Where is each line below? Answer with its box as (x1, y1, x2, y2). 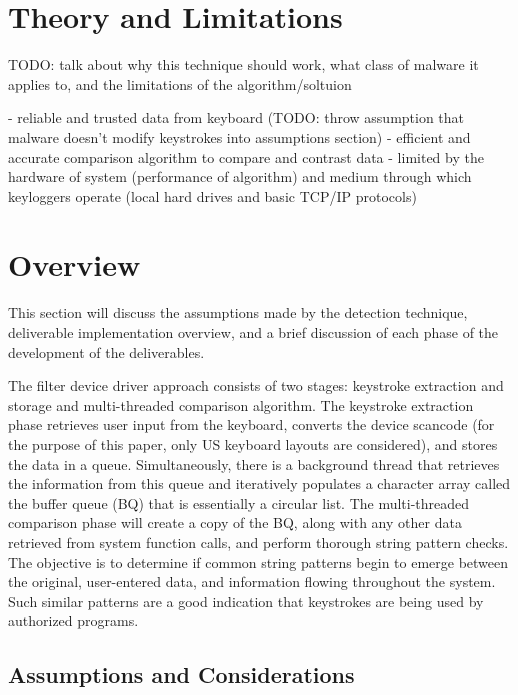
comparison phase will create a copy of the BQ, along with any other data (8, 512, 462, 533)
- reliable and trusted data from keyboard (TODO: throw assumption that (8, 107, 465, 128)
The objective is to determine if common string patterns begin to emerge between (8, 551, 509, 572)
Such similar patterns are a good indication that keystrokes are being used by (8, 590, 484, 611)
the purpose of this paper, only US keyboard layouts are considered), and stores (8, 433, 498, 454)
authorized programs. (8, 610, 139, 631)
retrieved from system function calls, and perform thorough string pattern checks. (8, 531, 509, 552)
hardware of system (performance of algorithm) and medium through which (8, 166, 472, 187)
